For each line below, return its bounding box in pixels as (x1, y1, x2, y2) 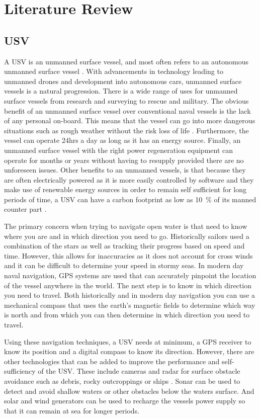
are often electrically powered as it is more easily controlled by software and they (4, 174, 254, 185)
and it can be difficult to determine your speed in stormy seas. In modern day (4, 260, 244, 271)
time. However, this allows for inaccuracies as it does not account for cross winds (4, 250, 253, 261)
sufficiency (4, 366, 36, 376)
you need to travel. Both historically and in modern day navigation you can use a (4, 290, 255, 300)
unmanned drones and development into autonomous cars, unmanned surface (4, 75, 242, 86)
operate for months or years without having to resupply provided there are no (4, 154, 244, 165)
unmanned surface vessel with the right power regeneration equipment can (4, 144, 233, 155)
